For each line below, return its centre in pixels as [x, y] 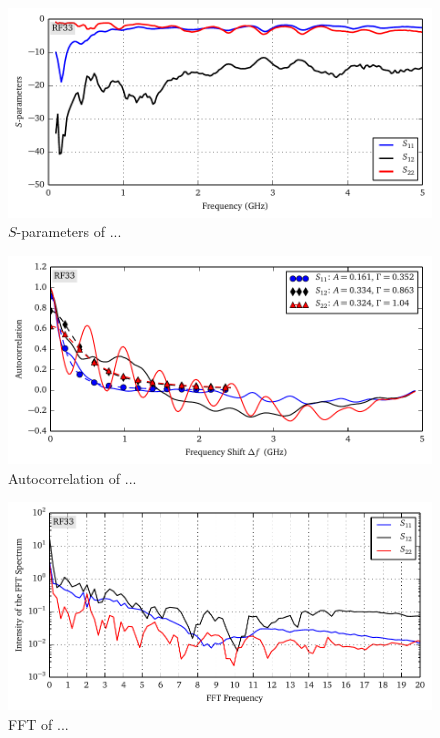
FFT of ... [38, 723]
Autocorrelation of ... [72, 477]
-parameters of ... [69, 231]
